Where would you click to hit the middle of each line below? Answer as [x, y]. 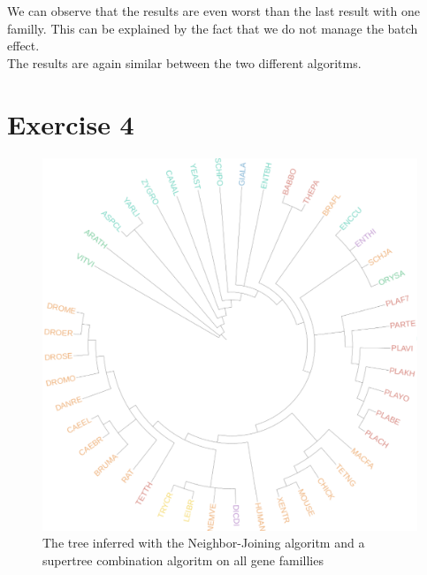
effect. [23, 46]
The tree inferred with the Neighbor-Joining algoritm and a [204, 543]
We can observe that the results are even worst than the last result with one [213, 11]
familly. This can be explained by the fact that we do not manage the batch [213, 28]
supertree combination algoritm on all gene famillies [183, 560]
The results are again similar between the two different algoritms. [184, 62]
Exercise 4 [71, 123]
